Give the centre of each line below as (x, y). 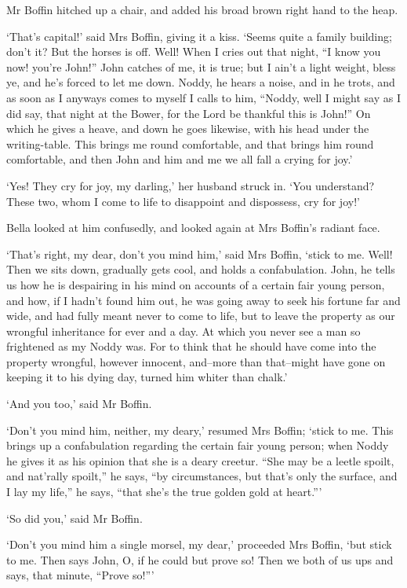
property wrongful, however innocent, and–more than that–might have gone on (196, 361)
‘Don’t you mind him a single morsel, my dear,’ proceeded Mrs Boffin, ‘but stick (199, 544)
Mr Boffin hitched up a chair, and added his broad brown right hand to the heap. (202, 9)
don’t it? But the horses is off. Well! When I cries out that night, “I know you (194, 51)
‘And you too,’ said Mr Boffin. (79, 404)
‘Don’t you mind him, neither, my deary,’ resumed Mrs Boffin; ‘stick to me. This (200, 430)
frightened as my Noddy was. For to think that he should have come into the (191, 346)
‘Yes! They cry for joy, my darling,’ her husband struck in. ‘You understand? (191, 185)
